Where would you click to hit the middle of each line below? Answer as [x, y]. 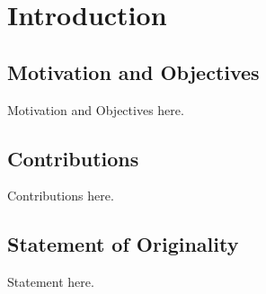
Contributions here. [61, 196]
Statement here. [51, 282]
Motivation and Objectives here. [96, 109]
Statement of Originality [123, 244]
